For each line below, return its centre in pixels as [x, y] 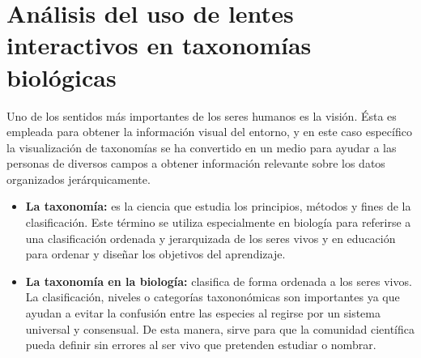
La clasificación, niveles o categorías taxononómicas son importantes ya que [213, 297]
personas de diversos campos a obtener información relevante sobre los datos [196, 163]
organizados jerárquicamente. [79, 179]
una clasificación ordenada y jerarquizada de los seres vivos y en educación [210, 238]
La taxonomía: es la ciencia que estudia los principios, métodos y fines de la [218, 206]
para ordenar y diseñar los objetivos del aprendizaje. [155, 254]
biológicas [62, 77]
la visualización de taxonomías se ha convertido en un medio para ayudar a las [202, 147]
